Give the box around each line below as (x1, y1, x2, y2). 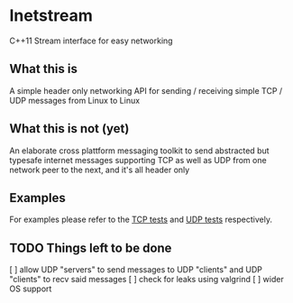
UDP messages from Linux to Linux (9, 95, 141, 106)
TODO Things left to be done (9, 240, 172, 255)
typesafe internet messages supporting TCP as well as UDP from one (9, 154, 268, 165)
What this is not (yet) (9, 121, 130, 136)
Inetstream (9, 5, 93, 26)
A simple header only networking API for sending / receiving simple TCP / (9, 85, 283, 96)
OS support (9, 283, 52, 294)
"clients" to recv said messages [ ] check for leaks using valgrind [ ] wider (9, 274, 284, 285)
